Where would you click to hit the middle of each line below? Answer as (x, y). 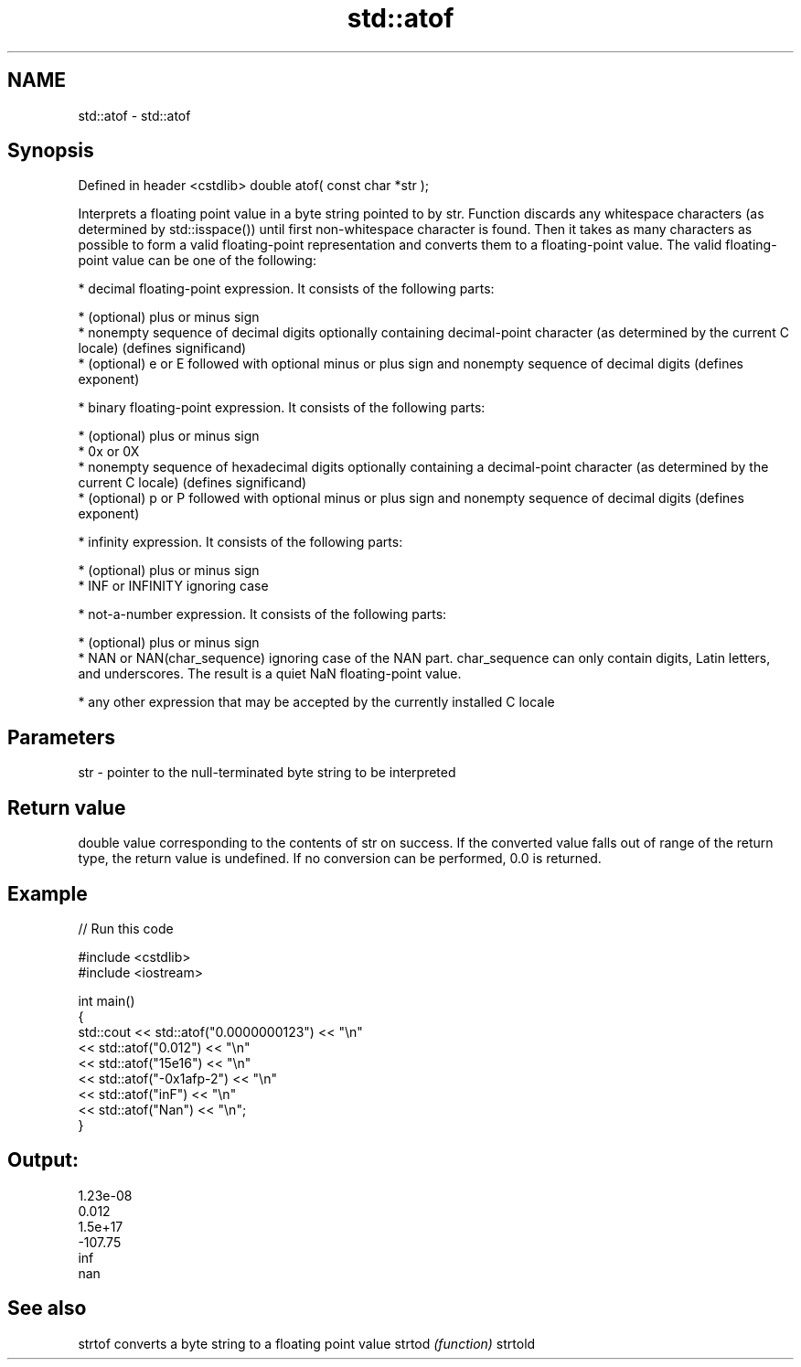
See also (47, 1308)
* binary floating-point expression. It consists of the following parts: (282, 408)
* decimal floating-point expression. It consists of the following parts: (286, 289)
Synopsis (51, 151)
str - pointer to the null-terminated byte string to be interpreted (267, 773)
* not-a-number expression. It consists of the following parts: (262, 614)
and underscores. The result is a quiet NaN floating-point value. (270, 674)
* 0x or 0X (109, 452)
